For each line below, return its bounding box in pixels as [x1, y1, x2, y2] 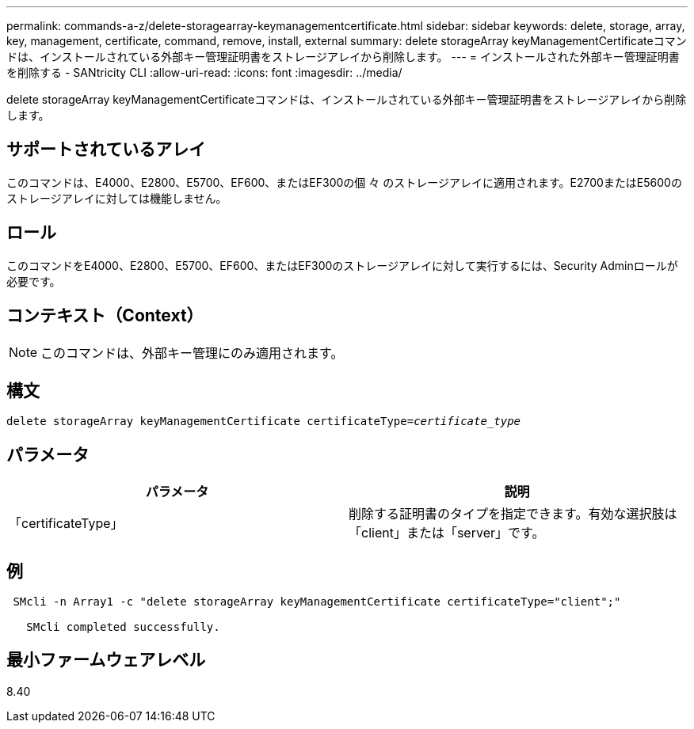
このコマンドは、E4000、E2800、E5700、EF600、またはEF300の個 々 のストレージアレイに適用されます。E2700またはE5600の [6, 175, 682, 189]
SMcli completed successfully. [26, 621, 220, 634]
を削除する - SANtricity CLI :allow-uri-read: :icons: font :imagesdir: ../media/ [6, 66, 402, 79]
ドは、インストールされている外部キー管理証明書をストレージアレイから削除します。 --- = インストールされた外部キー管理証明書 [6, 50, 680, 63]
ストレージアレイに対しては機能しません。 [6, 191, 227, 205]
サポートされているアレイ [6, 139, 206, 160]
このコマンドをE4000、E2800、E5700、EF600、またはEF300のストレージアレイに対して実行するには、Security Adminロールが [6, 258, 678, 272]
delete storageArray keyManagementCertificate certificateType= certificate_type [6, 415, 521, 428]
